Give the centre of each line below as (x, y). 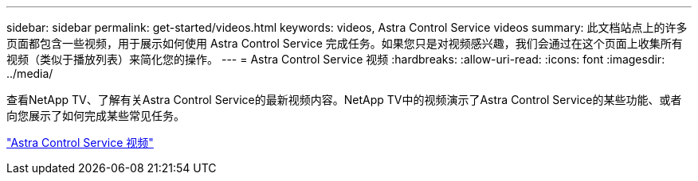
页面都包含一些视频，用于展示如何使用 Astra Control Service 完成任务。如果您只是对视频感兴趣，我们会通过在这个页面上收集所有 (345, 43)
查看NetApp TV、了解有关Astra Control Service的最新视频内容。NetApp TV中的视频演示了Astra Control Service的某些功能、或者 (344, 100)
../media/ (30, 73)
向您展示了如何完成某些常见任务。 (96, 116)
